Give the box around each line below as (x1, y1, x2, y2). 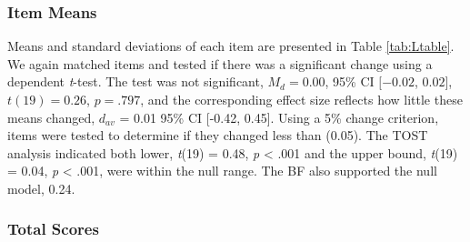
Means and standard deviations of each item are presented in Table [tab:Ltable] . (7, 36, 455, 55)
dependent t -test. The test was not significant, (7, 72, 264, 91)
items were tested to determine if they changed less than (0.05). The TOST (7, 126, 428, 145)
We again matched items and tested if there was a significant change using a (7, 54, 433, 73)
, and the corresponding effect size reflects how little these (140, 90, 463, 108)
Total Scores (7, 217, 99, 240)
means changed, (7, 107, 95, 126)
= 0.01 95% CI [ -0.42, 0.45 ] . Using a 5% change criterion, (119, 107, 439, 126)
